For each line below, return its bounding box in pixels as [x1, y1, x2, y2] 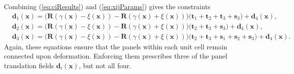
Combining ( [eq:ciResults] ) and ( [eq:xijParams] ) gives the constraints [4, 1, 211, 11]
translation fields [4, 60, 54, 70]
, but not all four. [78, 60, 131, 70]
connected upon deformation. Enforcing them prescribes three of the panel [4, 51, 227, 61]
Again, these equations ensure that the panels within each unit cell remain [4, 41, 227, 51]
